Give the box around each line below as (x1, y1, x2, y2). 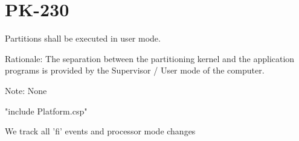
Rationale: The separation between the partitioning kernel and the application (5, 52, 295, 64)
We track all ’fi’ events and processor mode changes (5, 125, 196, 137)
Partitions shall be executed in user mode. (5, 32, 161, 45)
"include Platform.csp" (5, 104, 88, 117)
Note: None (5, 84, 47, 96)
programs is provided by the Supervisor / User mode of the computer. (5, 64, 265, 77)
